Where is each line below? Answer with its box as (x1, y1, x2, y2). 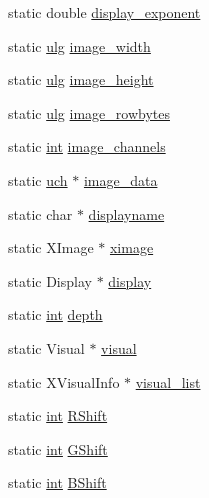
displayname (88, 203, 165, 224)
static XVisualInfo (8, 371, 120, 392)
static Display (8, 270, 92, 291)
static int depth (8, 304, 103, 325)
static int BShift (8, 472, 107, 493)
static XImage (8, 237, 94, 258)
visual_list (135, 371, 201, 392)
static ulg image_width (8, 35, 151, 56)
